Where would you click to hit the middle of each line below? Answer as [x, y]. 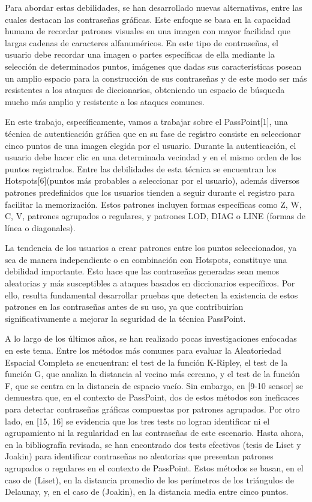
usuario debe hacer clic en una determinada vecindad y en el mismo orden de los [153, 157]
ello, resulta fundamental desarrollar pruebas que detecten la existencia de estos [151, 295]
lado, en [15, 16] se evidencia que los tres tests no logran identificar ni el [137, 421]
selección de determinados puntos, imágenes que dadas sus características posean [153, 66]
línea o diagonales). [40, 227]
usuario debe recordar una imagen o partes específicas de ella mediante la [140, 54]
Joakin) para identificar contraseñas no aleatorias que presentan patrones [139, 456]
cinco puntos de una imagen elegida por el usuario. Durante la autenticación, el [151, 145]
